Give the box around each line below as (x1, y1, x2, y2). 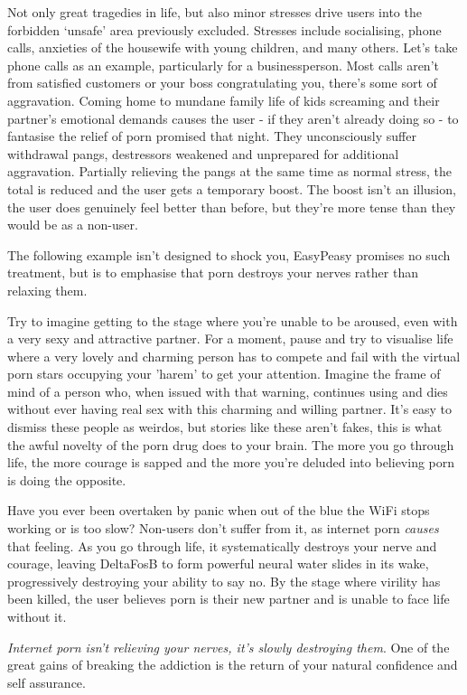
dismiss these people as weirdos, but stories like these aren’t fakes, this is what (7, 418, 443, 437)
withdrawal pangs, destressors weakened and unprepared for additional (7, 144, 399, 163)
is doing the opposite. (7, 470, 126, 489)
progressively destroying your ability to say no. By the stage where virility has (7, 571, 441, 590)
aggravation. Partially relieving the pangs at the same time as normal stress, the (7, 162, 452, 181)
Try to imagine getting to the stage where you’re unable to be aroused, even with (7, 311, 458, 330)
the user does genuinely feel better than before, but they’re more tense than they (7, 197, 456, 216)
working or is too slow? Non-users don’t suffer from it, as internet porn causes (7, 519, 439, 538)
